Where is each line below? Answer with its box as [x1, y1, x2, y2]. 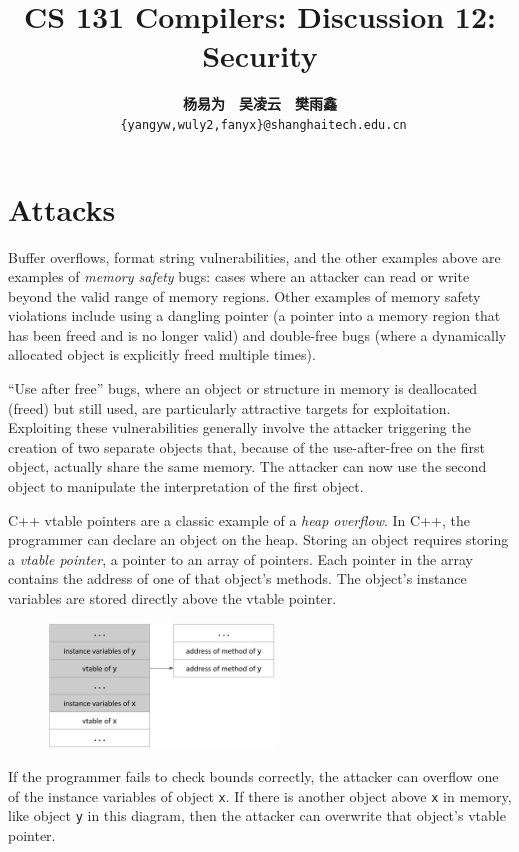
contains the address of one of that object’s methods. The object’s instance [8, 568, 467, 589]
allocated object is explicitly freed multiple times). [8, 344, 316, 365]
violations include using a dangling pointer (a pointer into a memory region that [8, 305, 501, 326]
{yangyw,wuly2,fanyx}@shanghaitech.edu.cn [120, 117, 407, 132]
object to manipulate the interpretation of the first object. [8, 476, 364, 497]
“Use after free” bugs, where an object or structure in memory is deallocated [8, 378, 478, 399]
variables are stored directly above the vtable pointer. [8, 588, 337, 608]
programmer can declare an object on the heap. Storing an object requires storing [8, 529, 509, 550]
